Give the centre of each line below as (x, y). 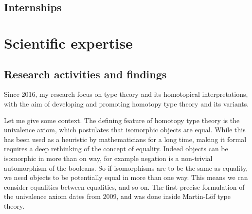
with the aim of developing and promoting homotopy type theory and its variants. (126, 103)
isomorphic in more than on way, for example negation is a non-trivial (108, 158)
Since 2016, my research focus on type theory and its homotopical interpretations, (126, 94)
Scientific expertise (68, 43)
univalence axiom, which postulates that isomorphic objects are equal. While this (125, 130)
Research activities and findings (85, 74)
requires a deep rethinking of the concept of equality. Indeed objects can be (116, 149)
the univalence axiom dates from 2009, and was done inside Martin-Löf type (117, 196)
